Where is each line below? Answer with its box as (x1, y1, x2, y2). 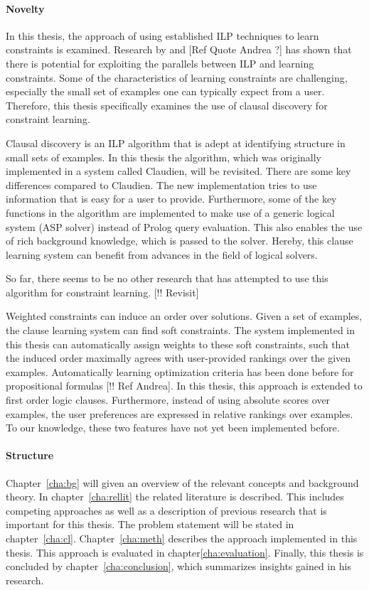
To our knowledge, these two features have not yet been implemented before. (6, 420, 340, 435)
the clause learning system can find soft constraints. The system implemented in (6, 323, 355, 338)
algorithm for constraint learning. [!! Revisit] (6, 284, 199, 299)
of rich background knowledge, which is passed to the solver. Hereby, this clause (6, 233, 353, 248)
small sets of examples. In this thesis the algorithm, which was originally (6, 149, 321, 164)
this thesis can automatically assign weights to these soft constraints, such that (6, 336, 350, 351)
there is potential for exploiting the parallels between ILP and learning (6, 55, 314, 70)
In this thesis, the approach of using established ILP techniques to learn (6, 28, 319, 43)
